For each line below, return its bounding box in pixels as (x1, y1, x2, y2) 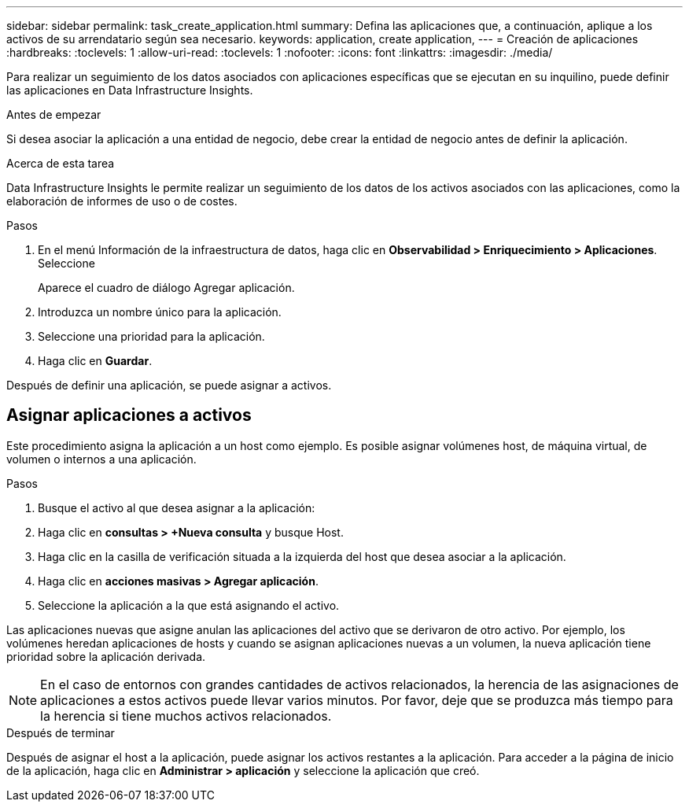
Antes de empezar (6, 108, 101, 121)
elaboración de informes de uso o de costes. (6, 194, 238, 208)
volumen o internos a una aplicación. (6, 452, 197, 466)
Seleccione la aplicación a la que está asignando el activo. (38, 598, 340, 612)
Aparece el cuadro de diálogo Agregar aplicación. (38, 281, 295, 294)
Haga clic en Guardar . (38, 354, 153, 367)
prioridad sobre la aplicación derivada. (6, 649, 206, 663)
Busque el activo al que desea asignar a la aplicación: (38, 500, 315, 515)
